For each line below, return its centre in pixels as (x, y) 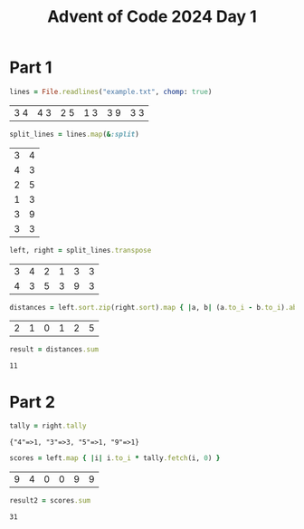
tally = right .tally (48, 426)
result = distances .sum (54, 350)
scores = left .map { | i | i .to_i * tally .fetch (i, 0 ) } (115, 458)
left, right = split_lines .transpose (81, 250)
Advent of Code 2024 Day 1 (152, 17)
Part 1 (31, 67)
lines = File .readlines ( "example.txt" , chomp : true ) (111, 91)
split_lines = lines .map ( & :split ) (75, 134)
